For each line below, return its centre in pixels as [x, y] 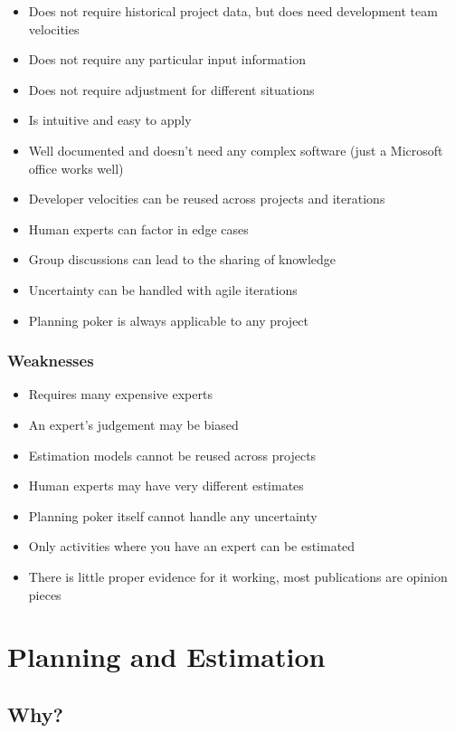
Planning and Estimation [166, 657]
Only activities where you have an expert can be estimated [192, 546]
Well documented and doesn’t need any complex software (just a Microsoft [236, 150]
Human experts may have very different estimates [166, 485]
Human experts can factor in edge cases [138, 228]
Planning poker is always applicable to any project [169, 320]
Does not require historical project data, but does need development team [233, 11]
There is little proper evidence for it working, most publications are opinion [238, 576]
